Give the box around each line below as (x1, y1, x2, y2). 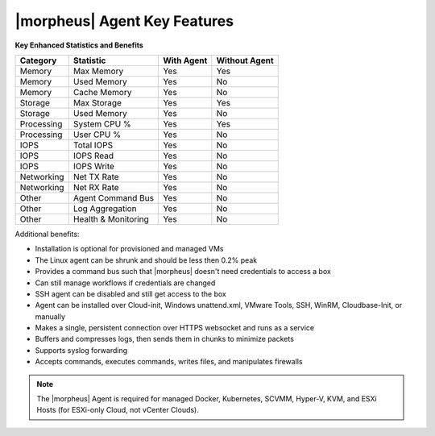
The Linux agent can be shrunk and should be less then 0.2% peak (35, 255, 258, 265)
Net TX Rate (72, 171, 120, 182)
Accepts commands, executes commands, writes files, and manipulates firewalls (35, 357, 303, 367)
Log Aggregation (72, 202, 137, 214)
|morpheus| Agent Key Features (14, 12, 234, 30)
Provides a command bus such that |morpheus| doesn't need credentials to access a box (35, 267, 332, 276)
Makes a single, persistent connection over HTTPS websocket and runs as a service (35, 323, 314, 333)
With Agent (162, 55, 208, 66)
